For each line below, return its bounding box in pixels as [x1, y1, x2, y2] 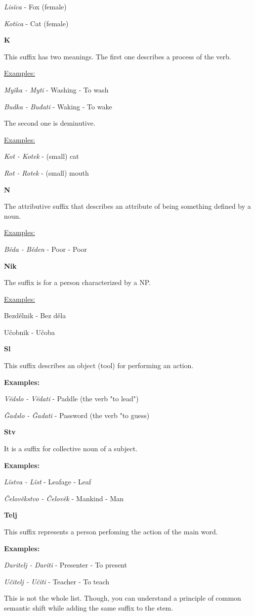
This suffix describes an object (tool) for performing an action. [4, 360, 194, 371]
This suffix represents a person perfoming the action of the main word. [4, 526, 218, 536]
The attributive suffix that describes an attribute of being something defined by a [4, 201, 251, 211]
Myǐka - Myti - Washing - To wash [4, 84, 109, 95]
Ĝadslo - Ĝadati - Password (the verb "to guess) [4, 410, 150, 420]
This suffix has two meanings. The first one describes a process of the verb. [4, 51, 231, 61]
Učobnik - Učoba [4, 327, 55, 337]
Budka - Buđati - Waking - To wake [4, 101, 112, 111]
